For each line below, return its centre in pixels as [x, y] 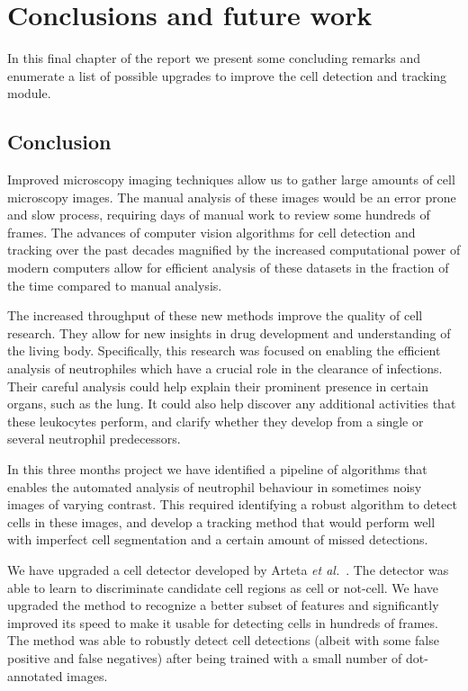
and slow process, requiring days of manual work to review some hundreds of [219, 215]
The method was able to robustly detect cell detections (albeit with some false [223, 640]
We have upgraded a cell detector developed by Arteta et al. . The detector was [228, 569]
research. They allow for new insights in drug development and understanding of [229, 332]
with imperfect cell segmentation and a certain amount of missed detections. [218, 539]
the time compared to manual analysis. [115, 285]
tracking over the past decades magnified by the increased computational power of [234, 250]
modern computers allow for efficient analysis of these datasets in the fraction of [228, 268]
